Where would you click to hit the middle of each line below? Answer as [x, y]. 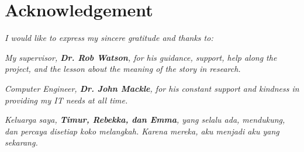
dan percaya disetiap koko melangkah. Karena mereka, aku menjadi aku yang [142, 131]
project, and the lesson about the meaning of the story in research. [123, 69]
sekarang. [21, 142]
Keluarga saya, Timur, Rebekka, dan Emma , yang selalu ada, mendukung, [145, 120]
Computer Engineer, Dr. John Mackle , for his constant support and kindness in [152, 88]
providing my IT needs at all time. [66, 100]
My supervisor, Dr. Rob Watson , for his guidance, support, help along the [141, 57]
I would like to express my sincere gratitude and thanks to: [109, 38]
